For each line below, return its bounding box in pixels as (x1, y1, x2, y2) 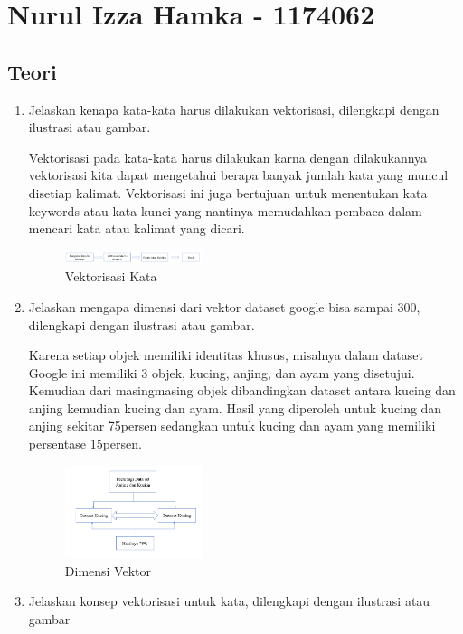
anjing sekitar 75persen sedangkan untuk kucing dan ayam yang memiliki (28, 416, 436, 435)
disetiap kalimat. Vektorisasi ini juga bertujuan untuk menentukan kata (28, 183, 428, 202)
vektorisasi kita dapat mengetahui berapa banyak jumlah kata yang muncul (28, 166, 449, 185)
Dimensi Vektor (64, 561, 151, 580)
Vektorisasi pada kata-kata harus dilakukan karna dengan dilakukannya (28, 147, 428, 166)
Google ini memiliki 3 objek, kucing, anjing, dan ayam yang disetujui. (28, 363, 415, 382)
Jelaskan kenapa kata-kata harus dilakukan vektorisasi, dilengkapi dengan (28, 99, 439, 118)
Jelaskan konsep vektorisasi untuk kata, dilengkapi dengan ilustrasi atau (28, 591, 430, 610)
